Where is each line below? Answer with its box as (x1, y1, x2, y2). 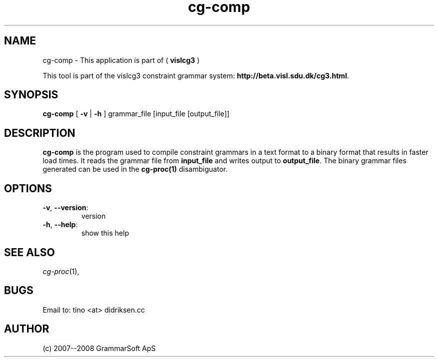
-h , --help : (42, 220, 78, 229)
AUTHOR (4, 323, 49, 336)
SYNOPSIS (4, 88, 58, 101)
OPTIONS (4, 182, 52, 195)
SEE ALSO (4, 246, 55, 259)
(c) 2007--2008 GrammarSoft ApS (42, 344, 156, 353)
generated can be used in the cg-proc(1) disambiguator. (42, 165, 228, 174)
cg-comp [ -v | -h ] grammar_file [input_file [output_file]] (42, 109, 229, 118)
